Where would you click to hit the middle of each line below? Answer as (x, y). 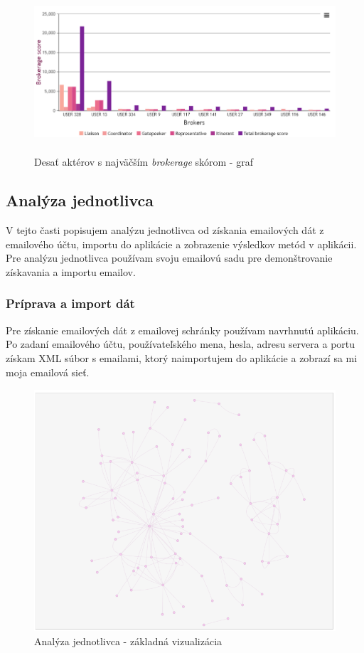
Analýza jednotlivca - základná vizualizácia (128, 641)
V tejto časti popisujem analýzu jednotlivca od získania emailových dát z (165, 230)
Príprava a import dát (70, 303)
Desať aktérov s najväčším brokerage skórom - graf (144, 162)
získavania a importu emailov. (71, 271)
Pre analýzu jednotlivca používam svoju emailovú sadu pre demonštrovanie (169, 258)
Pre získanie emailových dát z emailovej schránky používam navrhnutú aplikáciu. (182, 330)
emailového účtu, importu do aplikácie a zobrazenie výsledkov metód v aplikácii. (181, 244)
